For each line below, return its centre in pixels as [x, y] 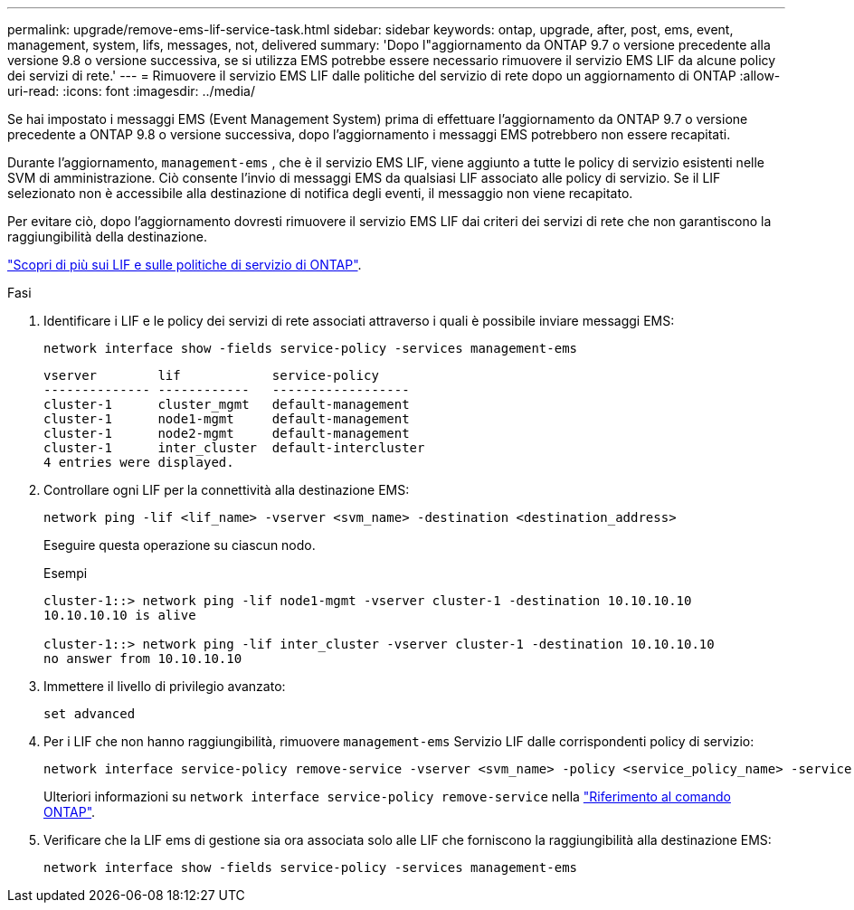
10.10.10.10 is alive [120, 615]
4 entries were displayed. [139, 462]
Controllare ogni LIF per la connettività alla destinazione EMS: [227, 490]
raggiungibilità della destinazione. [107, 237]
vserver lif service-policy [211, 375]
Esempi [66, 573]
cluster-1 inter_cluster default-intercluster [234, 448]
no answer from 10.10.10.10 [143, 659]
